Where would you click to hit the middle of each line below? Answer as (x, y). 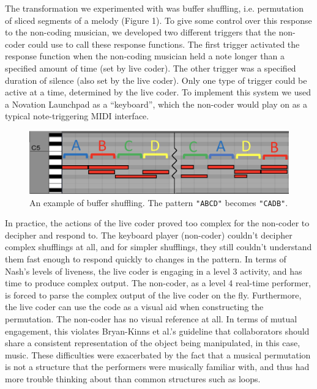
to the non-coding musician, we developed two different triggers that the (140, 32)
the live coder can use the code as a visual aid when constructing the (134, 307)
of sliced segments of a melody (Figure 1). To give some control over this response (158, 20)
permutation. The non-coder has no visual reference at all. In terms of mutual (151, 319)
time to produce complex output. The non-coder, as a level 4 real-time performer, (158, 283)
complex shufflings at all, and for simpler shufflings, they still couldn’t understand (158, 247)
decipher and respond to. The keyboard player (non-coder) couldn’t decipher (149, 235)
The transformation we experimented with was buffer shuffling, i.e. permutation (155, 8)
